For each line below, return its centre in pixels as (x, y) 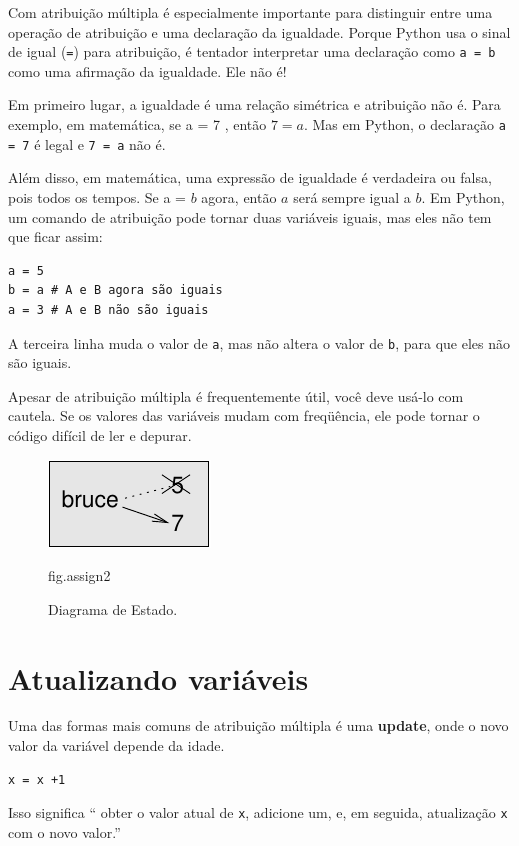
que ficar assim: (55, 236)
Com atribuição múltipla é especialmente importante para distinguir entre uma (250, 12)
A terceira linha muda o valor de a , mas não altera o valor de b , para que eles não (259, 342)
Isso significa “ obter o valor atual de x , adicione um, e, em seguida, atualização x (258, 812)
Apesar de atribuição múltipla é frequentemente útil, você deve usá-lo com (236, 395)
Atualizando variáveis (158, 677)
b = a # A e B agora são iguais (115, 290)
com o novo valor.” (64, 831)
